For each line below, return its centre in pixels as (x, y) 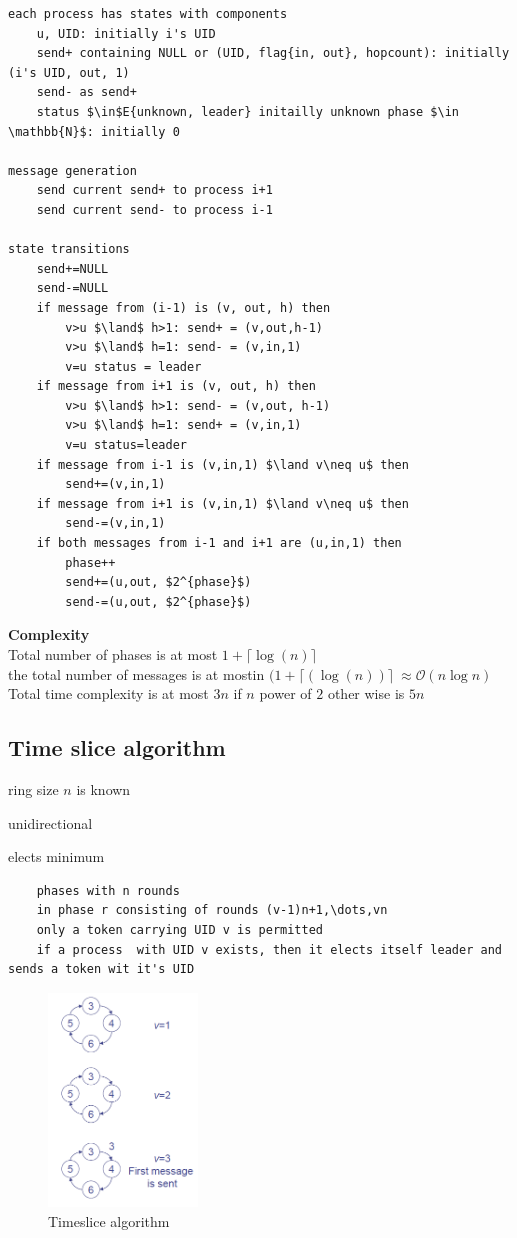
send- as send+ (86, 92)
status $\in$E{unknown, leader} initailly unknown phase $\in (248, 111)
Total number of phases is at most (113, 654)
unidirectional (50, 822)
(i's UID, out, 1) (69, 72)
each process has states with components (148, 14)
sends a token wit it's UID (101, 969)
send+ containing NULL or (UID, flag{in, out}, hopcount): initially (273, 53)
